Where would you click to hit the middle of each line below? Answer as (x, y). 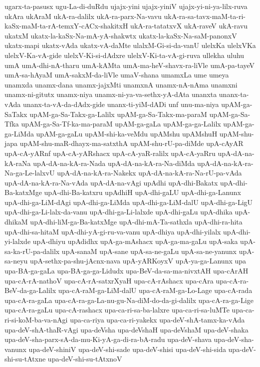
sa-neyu (16, 261)
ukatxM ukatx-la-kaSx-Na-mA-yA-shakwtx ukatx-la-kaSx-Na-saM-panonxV (121, 35)
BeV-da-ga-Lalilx (30, 290)
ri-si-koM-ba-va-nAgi (36, 319)
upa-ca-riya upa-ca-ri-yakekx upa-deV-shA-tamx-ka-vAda (157, 319)
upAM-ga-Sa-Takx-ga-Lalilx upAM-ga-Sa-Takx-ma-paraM (118, 114)
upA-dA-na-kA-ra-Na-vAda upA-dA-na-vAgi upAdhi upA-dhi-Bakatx (111, 182)
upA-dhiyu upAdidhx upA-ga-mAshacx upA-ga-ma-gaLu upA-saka (135, 241)
